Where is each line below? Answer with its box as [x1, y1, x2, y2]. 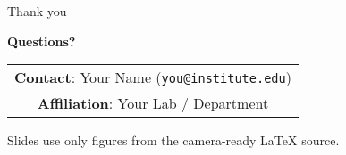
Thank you [7, 2, 67, 20]
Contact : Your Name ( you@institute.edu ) [14, 67, 291, 88]
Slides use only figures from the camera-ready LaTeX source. [7, 131, 340, 150]
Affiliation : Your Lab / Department [37, 93, 269, 114]
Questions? [7, 31, 76, 50]
